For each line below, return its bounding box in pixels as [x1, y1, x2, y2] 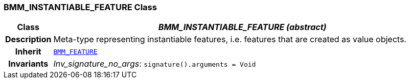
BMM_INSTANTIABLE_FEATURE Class [4, 2, 157, 12]
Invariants [8, 59, 49, 69]
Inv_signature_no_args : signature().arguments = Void [53, 59, 256, 69]
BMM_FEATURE [53, 47, 98, 56]
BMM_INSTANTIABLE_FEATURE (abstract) [158, 22, 327, 33]
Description [5, 34, 52, 45]
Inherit [15, 46, 41, 57]
